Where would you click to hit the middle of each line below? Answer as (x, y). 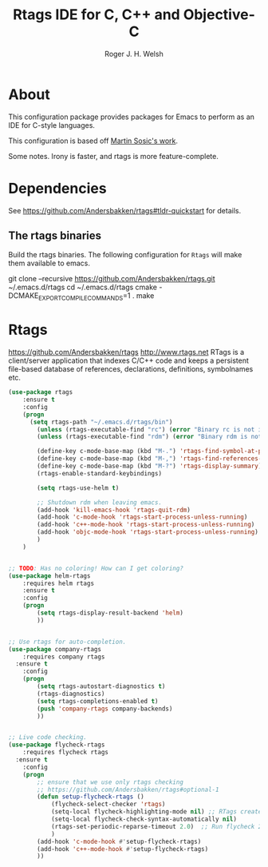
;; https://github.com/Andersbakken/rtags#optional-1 (128, 789)
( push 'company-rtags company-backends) (105, 709)
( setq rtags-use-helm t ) (78, 488)
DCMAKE (24, 296)
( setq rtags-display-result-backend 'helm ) (110, 613)
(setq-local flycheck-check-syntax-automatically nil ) (144, 819)
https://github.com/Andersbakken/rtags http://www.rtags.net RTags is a (126, 352)
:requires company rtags (64, 657)
